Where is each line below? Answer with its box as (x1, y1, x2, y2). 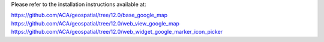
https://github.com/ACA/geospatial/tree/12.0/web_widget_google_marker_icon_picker (11, 28, 223, 35)
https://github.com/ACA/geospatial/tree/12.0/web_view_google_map (11, 20, 180, 27)
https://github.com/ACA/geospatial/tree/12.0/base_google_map (11, 12, 168, 19)
